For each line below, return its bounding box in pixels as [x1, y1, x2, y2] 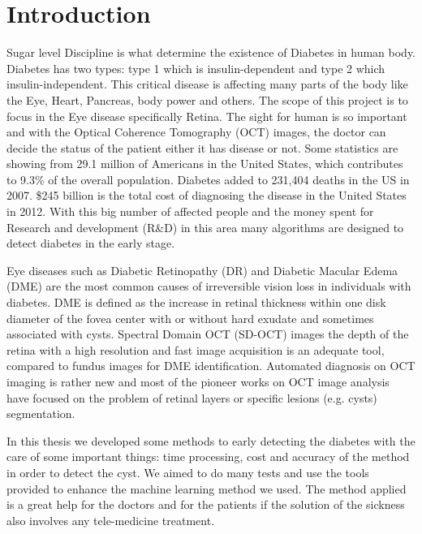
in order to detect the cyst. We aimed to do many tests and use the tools [6, 463, 369, 480]
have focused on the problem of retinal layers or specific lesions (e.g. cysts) [6, 389, 377, 406]
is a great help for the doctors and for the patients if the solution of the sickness [6, 496, 405, 513]
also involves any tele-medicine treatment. [6, 511, 215, 528]
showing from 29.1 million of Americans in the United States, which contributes [6, 155, 403, 172]
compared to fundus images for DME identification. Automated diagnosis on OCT [6, 357, 416, 374]
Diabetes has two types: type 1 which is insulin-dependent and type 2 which [6, 59, 385, 76]
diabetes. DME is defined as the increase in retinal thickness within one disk [6, 294, 386, 311]
